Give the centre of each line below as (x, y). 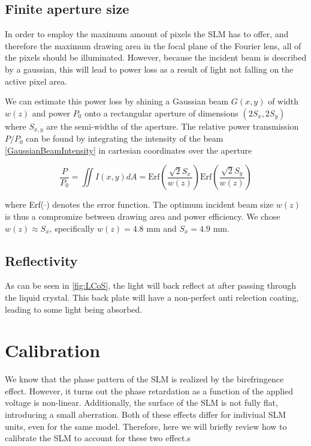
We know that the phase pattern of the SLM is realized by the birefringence (144, 379)
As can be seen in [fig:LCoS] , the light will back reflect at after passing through (150, 285)
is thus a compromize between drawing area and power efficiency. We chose (143, 216)
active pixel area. (36, 81)
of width (283, 101)
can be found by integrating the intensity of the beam (125, 138)
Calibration (53, 350)
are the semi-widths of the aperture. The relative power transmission (173, 126)
